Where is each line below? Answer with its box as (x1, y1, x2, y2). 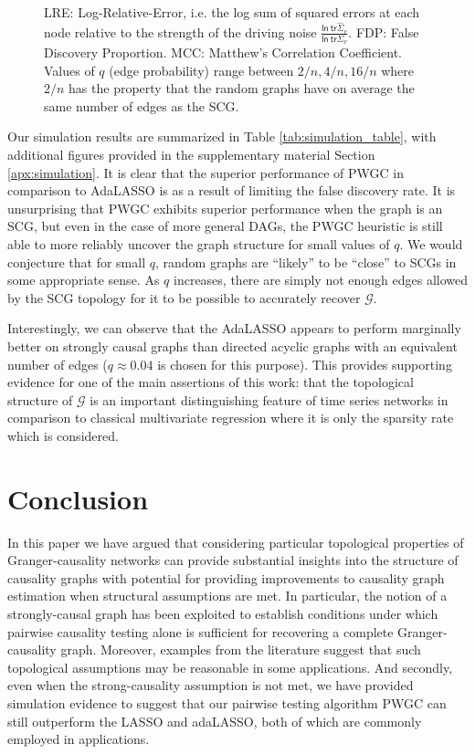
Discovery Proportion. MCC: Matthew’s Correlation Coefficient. (44, 43, 402, 62)
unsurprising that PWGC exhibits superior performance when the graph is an (7, 198, 443, 217)
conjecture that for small (7, 252, 146, 271)
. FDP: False (348, 22, 419, 41)
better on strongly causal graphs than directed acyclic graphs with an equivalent (7, 337, 458, 356)
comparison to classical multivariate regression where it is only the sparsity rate (7, 408, 454, 427)
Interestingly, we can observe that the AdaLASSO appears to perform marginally (7, 319, 461, 338)
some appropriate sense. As (7, 270, 160, 289)
